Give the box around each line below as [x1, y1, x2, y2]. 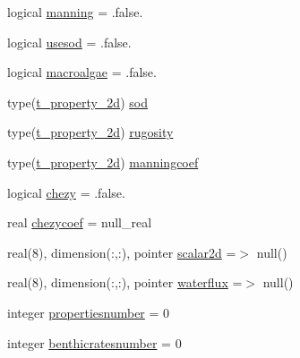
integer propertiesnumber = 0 [7, 303, 170, 321]
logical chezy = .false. [7, 183, 125, 201]
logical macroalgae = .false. [7, 63, 157, 81]
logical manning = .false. [7, 3, 143, 21]
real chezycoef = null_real [7, 213, 152, 232]
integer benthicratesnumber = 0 [7, 333, 182, 352]
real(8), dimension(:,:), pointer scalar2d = [7, 243, 236, 261]
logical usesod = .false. [7, 32, 132, 51]
